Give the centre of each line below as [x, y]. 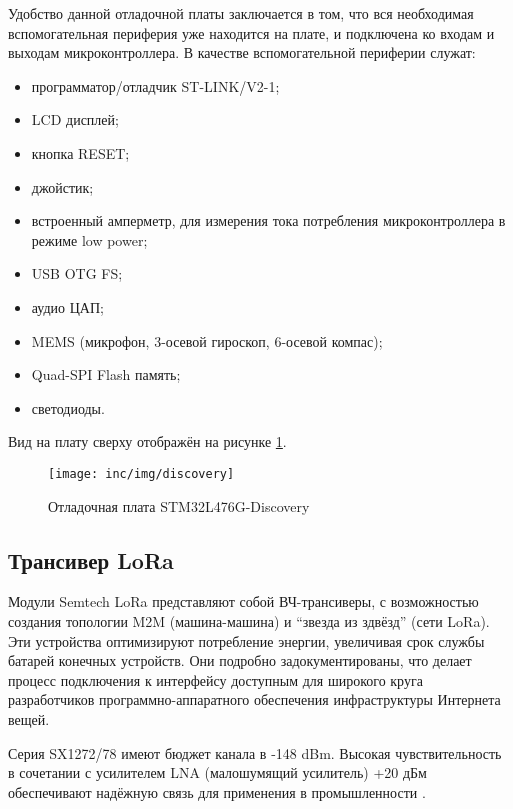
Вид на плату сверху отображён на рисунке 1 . [147, 441]
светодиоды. [68, 407]
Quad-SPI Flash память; [106, 374]
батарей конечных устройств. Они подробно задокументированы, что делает [240, 660]
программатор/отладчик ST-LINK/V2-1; [155, 85]
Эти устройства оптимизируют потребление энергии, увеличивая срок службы [246, 640]
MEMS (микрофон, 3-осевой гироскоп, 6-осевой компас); [207, 340]
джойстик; [62, 186]
